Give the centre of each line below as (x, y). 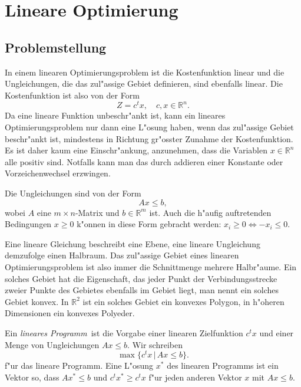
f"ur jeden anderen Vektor (195, 377)
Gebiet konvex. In (37, 301)
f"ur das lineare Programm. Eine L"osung (79, 365)
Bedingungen (28, 224)
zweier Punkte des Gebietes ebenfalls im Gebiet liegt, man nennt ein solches (142, 290)
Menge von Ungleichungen (52, 344)
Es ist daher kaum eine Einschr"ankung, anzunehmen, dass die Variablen (136, 150)
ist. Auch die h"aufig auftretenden (210, 212)
